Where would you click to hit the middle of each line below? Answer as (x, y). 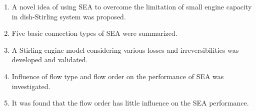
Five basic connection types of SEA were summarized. (94, 33)
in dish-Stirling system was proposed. (69, 16)
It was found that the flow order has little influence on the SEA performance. (130, 103)
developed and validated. (50, 59)
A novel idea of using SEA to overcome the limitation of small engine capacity (132, 6)
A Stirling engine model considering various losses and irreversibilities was (125, 50)
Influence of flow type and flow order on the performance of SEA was (118, 76)
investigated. (31, 86)
